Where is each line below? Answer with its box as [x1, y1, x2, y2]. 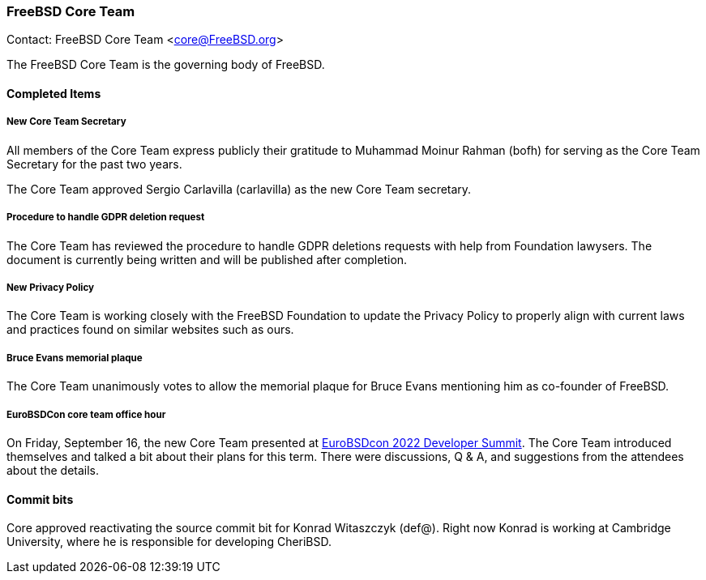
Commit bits [6, 492, 74, 506]
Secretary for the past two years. [6, 156, 182, 171]
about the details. [6, 463, 100, 477]
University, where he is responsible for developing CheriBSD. [6, 535, 332, 549]
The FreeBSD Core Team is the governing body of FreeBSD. [6, 58, 325, 72]
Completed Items [6, 86, 101, 100]
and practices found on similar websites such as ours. [6, 322, 294, 337]
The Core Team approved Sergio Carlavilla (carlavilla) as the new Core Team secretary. [6, 181, 472, 196]
